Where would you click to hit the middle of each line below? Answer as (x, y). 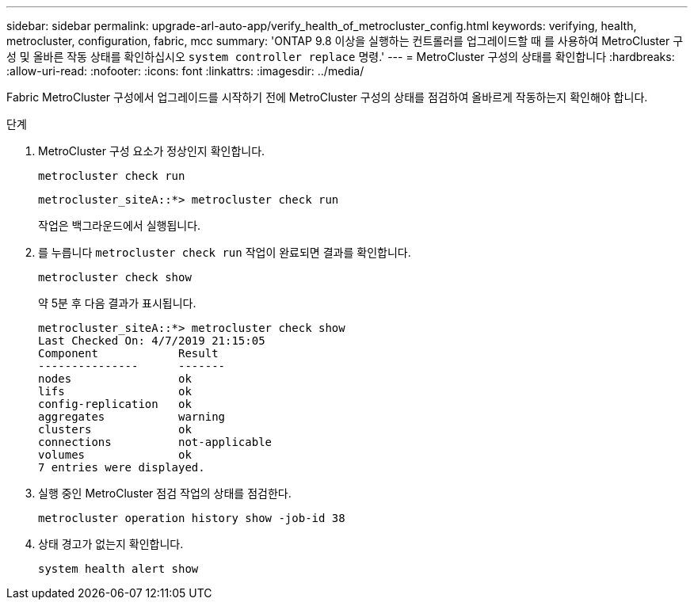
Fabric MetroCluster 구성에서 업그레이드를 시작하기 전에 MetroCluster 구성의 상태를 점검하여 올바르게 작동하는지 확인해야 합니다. (327, 97)
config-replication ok (115, 404)
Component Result (128, 353)
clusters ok (115, 429)
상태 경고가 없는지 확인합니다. (111, 544)
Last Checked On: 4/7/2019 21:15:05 (152, 341)
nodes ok (115, 379)
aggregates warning (132, 417)
